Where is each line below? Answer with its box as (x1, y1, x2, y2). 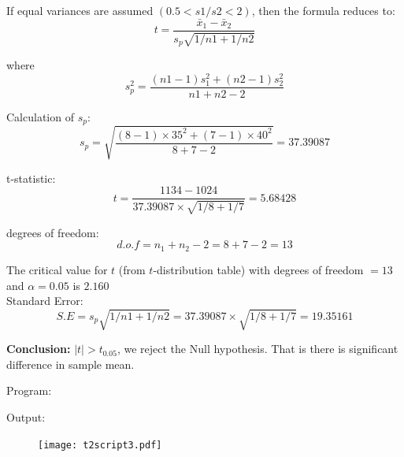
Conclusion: (6, 340, 71, 357)
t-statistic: (6, 169, 56, 186)
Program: (6, 382, 52, 399)
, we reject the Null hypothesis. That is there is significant (117, 340, 398, 357)
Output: (6, 409, 46, 425)
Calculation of (6, 108, 74, 124)
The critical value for (6, 261, 108, 277)
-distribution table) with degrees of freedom (153, 261, 364, 277)
